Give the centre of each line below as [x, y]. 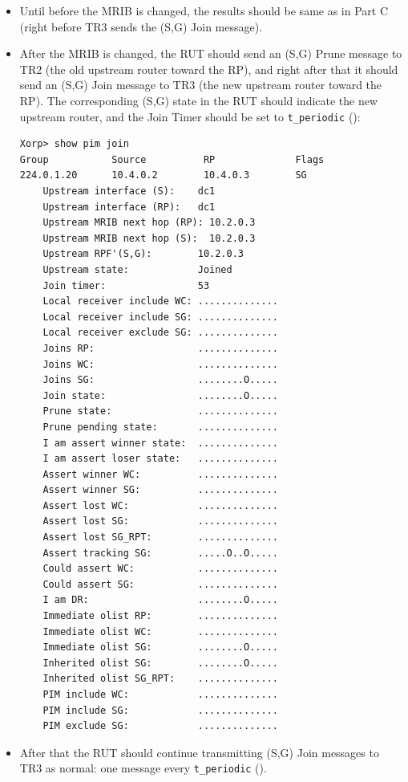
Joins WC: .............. [160, 364]
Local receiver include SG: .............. [160, 317]
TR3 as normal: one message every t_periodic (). [143, 768]
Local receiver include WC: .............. [160, 301]
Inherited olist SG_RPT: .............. [160, 679]
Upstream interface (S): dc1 [129, 191]
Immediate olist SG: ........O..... [160, 648]
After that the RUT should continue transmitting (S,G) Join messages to [199, 752]
